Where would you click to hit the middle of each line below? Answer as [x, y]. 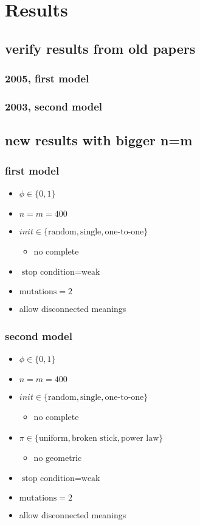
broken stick [95, 438]
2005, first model [47, 78]
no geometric [58, 457]
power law [140, 438]
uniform [53, 438]
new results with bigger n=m [99, 140]
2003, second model [53, 106]
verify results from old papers [100, 48]
